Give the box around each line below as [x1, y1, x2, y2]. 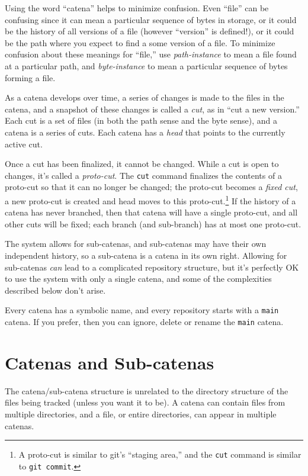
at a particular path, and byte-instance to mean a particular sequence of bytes [5, 59, 288, 72]
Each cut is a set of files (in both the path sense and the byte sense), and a [5, 114, 277, 127]
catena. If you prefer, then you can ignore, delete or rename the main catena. [5, 316, 284, 328]
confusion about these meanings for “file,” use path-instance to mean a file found [5, 48, 297, 60]
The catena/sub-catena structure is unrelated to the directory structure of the [5, 384, 288, 397]
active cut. [5, 137, 43, 150]
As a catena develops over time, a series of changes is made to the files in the [5, 91, 284, 104]
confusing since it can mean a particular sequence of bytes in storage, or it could [5, 13, 297, 25]
